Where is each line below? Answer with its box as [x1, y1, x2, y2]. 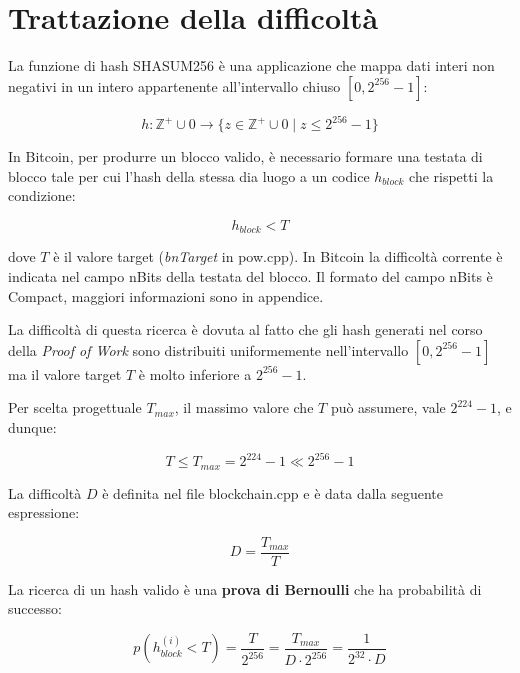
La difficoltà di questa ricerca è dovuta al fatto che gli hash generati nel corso [8, 319, 483, 340]
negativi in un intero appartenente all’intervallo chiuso [8, 75, 341, 96]
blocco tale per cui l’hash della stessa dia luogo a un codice [8, 165, 370, 186]
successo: [8, 598, 62, 619]
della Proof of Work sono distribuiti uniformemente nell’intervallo [8, 339, 409, 360]
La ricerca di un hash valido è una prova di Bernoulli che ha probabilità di [8, 578, 482, 599]
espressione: [8, 502, 80, 523]
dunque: [8, 417, 57, 438]
